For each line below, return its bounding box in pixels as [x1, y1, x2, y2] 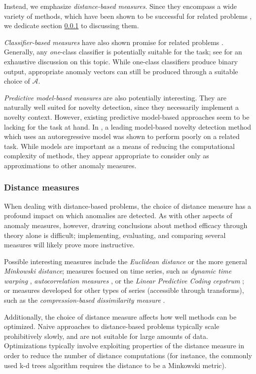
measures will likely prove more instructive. [4, 239, 135, 250]
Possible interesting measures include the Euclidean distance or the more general [4, 256, 247, 266]
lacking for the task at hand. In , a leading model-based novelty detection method [4, 121, 252, 132]
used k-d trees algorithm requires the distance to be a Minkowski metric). [4, 360, 226, 370]
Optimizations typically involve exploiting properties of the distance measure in [4, 340, 244, 351]
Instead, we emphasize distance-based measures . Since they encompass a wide [4, 1, 237, 11]
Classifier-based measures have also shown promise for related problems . [4, 37, 223, 47]
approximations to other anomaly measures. [4, 160, 137, 170]
